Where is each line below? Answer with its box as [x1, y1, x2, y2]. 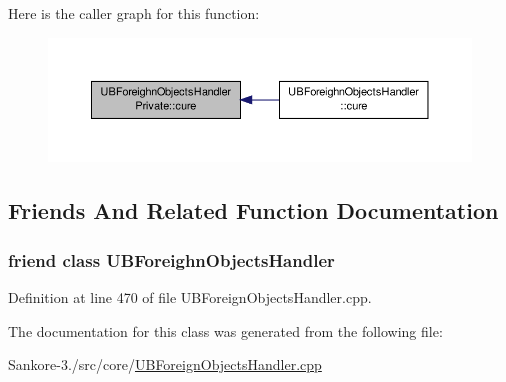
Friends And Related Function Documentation [8, 195, 499, 226]
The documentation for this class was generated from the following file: [8, 320, 443, 341]
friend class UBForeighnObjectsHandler [8, 247, 335, 272]
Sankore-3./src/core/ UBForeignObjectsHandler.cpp [8, 354, 322, 375]
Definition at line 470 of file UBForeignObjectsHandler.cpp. [8, 286, 372, 307]
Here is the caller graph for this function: [8, 3, 260, 23]
